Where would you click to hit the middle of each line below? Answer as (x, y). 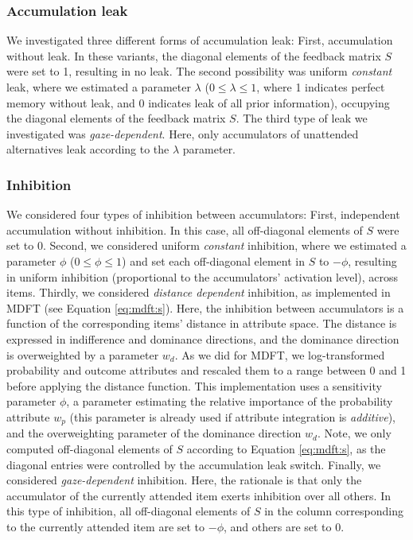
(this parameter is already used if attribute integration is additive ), (232, 416)
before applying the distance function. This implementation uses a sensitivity (194, 385)
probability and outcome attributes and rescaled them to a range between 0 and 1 (206, 370)
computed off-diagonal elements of (90, 448)
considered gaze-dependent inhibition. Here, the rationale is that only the (184, 480)
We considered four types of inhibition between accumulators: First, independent (203, 214)
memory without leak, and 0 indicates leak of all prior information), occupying (198, 102)
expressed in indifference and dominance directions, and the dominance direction (203, 338)
